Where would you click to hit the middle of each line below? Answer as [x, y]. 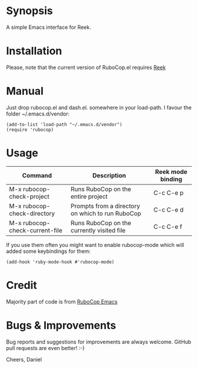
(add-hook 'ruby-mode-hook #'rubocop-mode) [60, 262]
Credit [22, 285]
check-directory [32, 213]
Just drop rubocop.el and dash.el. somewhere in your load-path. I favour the [99, 107]
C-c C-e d [169, 209]
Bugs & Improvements [61, 325]
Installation [34, 51]
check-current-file [36, 230]
